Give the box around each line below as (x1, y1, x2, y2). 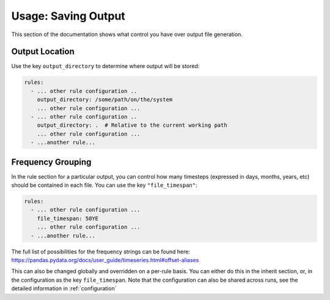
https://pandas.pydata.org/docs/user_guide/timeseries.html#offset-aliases (11, 256, 199, 263)
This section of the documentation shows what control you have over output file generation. (11, 31, 243, 38)
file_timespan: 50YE (37, 215, 99, 222)
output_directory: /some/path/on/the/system (37, 96, 173, 103)
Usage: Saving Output (11, 9, 125, 23)
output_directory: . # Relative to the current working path (37, 122, 227, 129)
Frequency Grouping (11, 157, 92, 167)
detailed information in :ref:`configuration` (11, 285, 117, 292)
